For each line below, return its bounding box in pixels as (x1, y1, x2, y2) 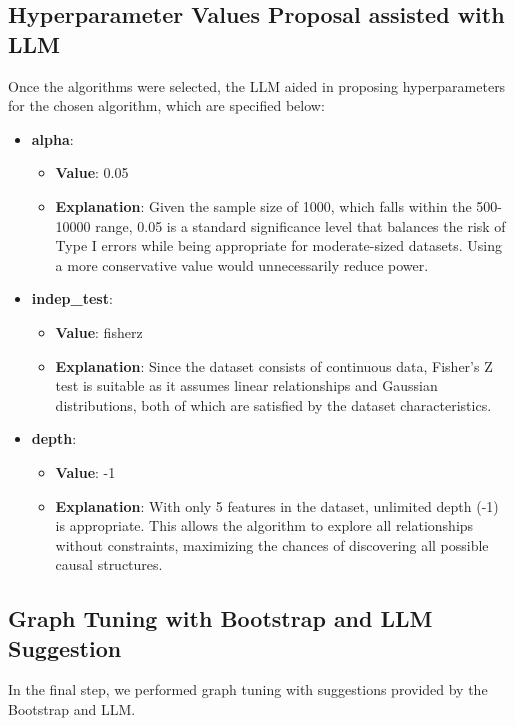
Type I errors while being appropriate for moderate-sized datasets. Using (55, 235, 502, 256)
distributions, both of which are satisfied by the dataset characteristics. (55, 394, 492, 415)
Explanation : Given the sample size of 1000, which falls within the (55, 195, 472, 216)
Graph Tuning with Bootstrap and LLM (8, 603, 433, 634)
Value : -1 (55, 461, 116, 482)
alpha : (31, 128, 74, 149)
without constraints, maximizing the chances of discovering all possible (55, 534, 489, 555)
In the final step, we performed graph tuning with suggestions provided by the (8, 679, 488, 700)
